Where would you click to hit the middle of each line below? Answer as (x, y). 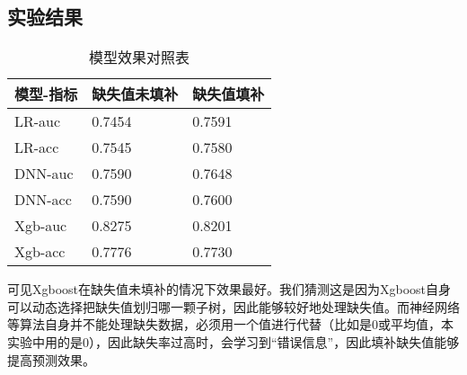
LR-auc (38, 121)
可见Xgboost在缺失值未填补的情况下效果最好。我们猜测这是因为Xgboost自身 (229, 289)
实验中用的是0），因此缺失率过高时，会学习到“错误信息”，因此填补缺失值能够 (233, 341)
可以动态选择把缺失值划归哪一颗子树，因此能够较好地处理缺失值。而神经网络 (233, 306)
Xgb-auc (41, 226)
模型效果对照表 (140, 58)
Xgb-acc (40, 252)
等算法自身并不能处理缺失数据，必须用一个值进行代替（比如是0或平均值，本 (230, 324)
